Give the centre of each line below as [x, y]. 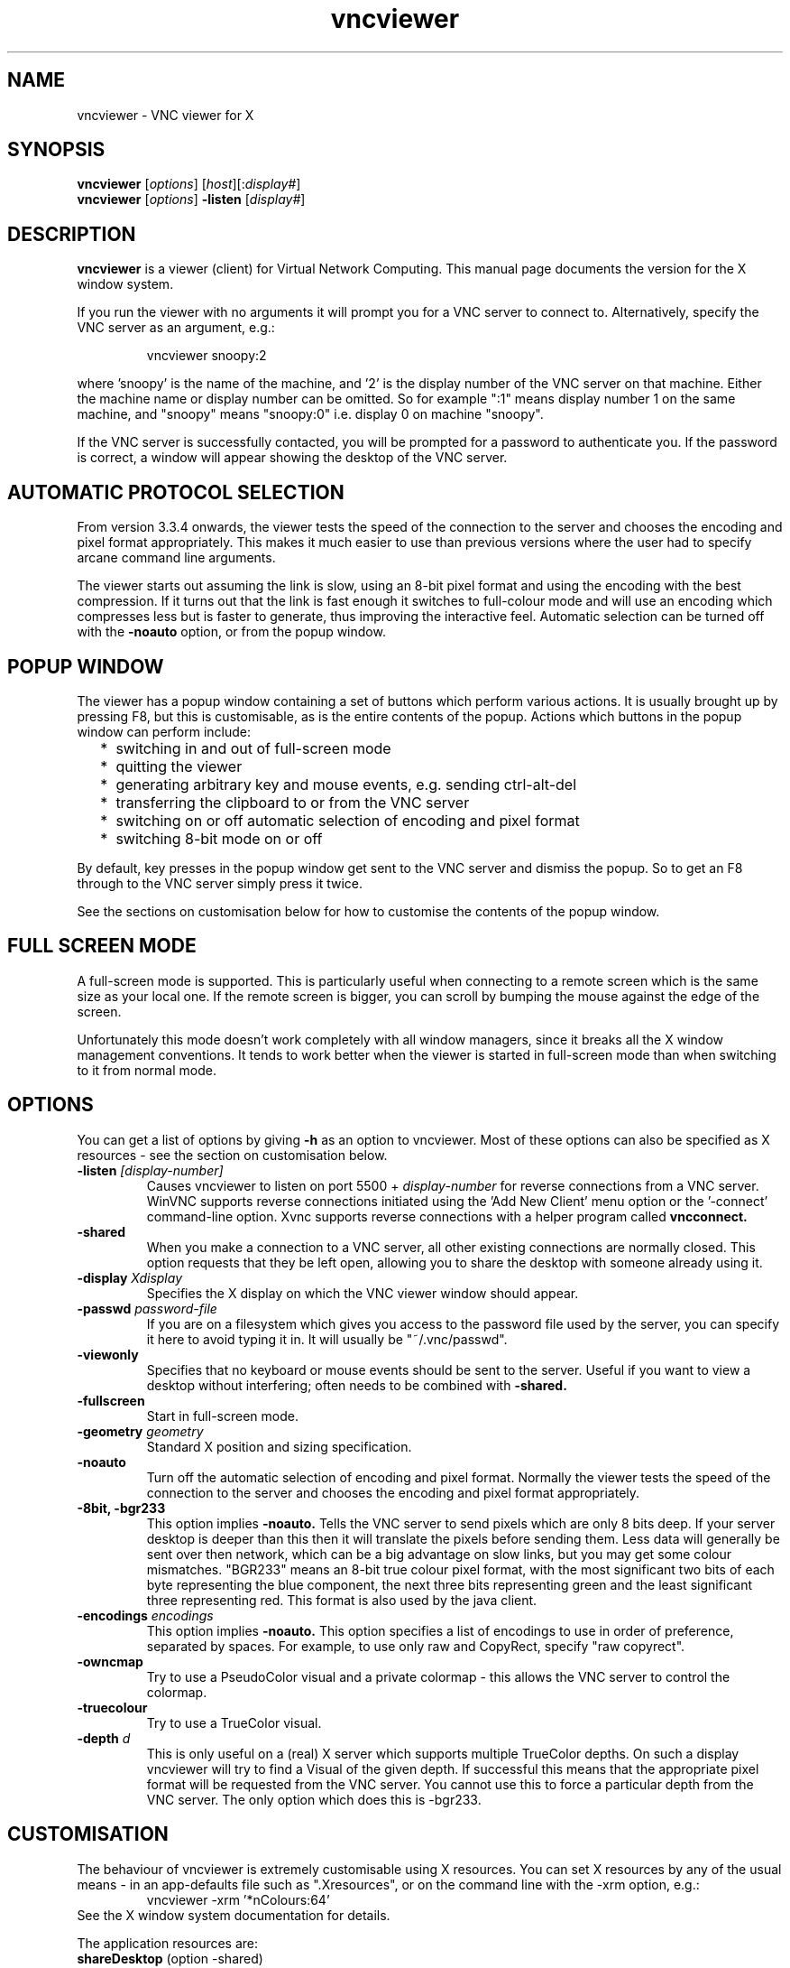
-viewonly [108, 1354]
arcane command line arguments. [176, 558]
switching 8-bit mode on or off [219, 838]
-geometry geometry [140, 1431]
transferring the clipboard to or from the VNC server [293, 802]
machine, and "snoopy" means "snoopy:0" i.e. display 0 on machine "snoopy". [310, 414]
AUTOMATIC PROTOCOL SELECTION [176, 492]
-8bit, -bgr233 [121, 1508]
